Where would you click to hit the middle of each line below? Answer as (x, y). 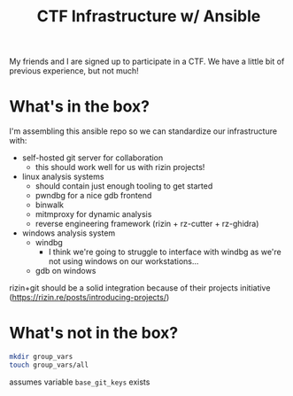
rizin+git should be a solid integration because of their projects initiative (140, 288)
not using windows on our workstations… (123, 261)
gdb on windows (66, 271)
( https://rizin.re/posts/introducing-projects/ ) (89, 298)
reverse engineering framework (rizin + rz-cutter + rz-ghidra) (147, 224)
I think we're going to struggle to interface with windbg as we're (165, 252)
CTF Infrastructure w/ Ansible (149, 16)
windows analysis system (69, 233)
